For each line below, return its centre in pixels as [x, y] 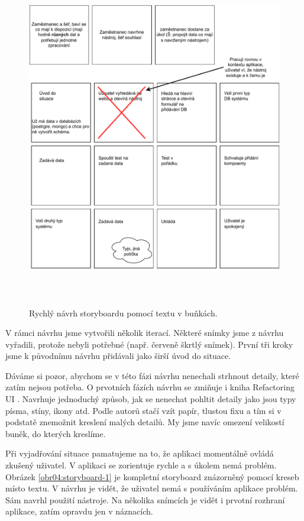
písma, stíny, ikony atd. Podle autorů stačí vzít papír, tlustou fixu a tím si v [143, 410]
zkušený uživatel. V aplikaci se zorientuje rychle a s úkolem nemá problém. [141, 465]
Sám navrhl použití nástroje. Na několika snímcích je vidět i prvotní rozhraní [145, 499]
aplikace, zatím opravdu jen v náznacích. [79, 511]
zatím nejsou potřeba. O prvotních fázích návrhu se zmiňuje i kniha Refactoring [150, 387]
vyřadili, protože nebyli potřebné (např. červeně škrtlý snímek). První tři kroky [149, 344]
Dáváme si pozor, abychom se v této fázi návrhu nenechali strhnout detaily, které [152, 375]
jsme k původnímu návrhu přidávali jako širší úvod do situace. [118, 356]
